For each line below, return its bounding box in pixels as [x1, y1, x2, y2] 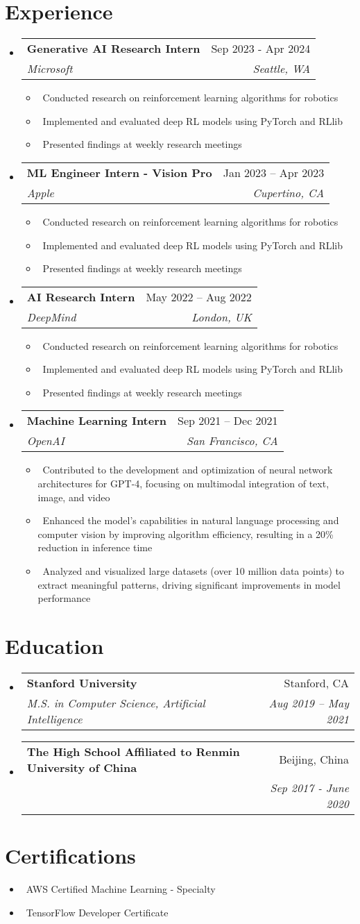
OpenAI [26, 432, 65, 449]
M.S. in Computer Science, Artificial [26, 694, 205, 711]
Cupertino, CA [252, 184, 325, 201]
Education [5, 632, 104, 660]
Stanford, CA [284, 674, 349, 691]
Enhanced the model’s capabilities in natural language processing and [42, 513, 339, 528]
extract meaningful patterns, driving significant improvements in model [37, 577, 341, 591]
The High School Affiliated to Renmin [26, 743, 240, 759]
